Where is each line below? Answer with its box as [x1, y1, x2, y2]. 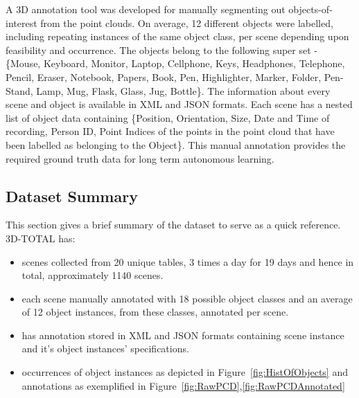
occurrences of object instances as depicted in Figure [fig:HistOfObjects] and [21, 365, 348, 379]
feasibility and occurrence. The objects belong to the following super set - [6, 42, 317, 57]
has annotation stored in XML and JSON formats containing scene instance [21, 327, 344, 342]
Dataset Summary [6, 185, 138, 206]
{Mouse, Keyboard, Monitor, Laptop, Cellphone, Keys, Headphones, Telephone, [6, 56, 345, 71]
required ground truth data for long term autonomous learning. [6, 151, 274, 165]
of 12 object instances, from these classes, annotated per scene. [21, 305, 289, 319]
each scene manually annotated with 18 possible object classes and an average [21, 291, 353, 305]
